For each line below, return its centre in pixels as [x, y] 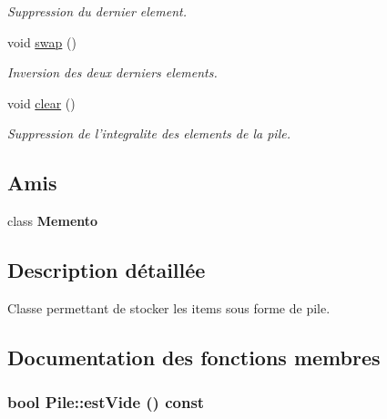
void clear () [41, 102]
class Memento [53, 221]
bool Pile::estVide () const [106, 402]
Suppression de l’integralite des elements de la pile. [149, 133]
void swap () [42, 41]
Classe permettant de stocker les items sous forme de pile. [169, 307]
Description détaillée [107, 270]
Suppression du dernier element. [97, 11]
